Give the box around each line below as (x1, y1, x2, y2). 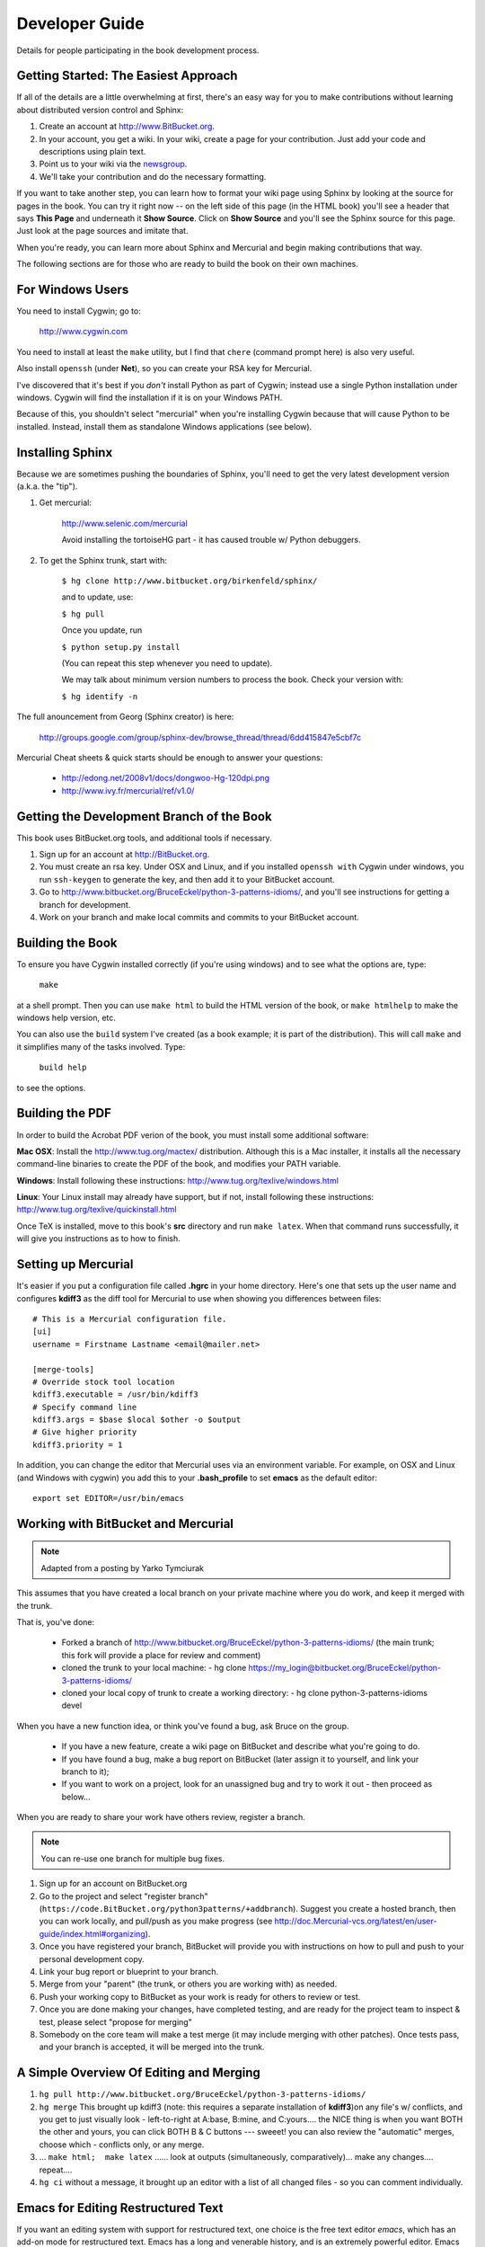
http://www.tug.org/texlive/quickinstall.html (16, 1204, 177, 1215)
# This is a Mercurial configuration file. (32, 1313, 227, 1324)
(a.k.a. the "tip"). (16, 481, 78, 492)
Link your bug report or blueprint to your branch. (39, 1966, 219, 1976)
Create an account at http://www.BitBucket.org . (39, 121, 216, 132)
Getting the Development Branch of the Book (16, 809, 273, 824)
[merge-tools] (32, 1364, 94, 1374)
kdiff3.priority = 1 (32, 1439, 123, 1450)
